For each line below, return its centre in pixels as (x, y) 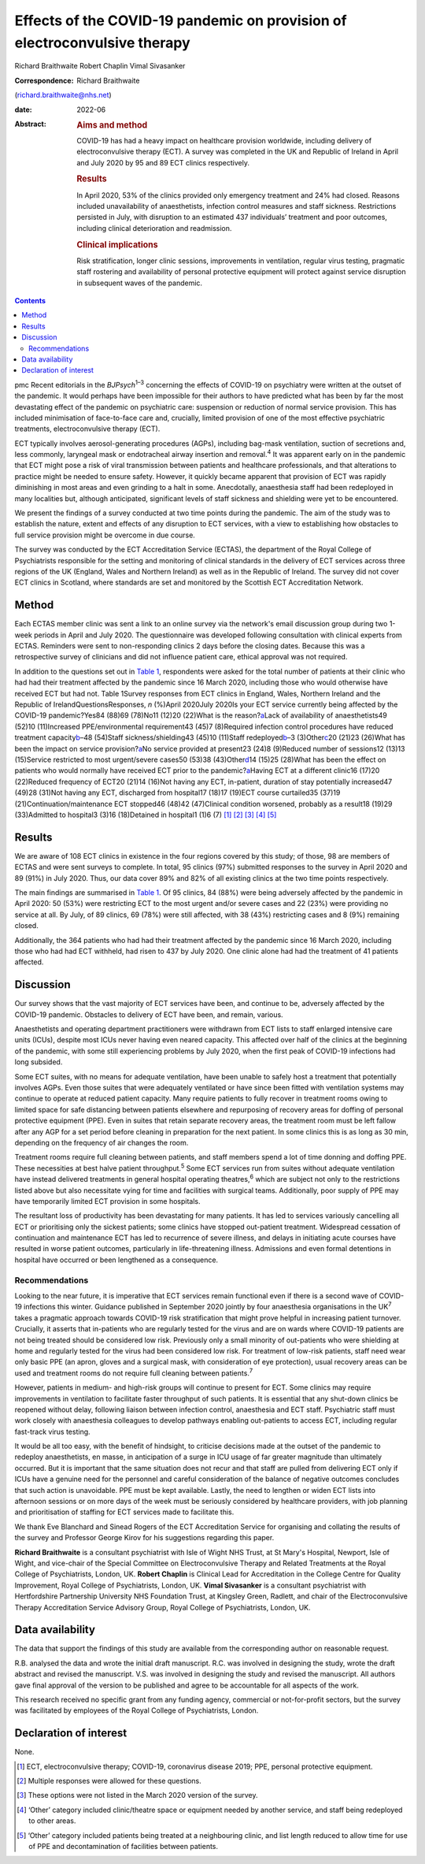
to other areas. (52, 1821)
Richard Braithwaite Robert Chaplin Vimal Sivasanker (100, 66)
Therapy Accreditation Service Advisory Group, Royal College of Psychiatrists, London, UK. (163, 1607)
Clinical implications (117, 244)
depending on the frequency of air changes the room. (102, 1142)
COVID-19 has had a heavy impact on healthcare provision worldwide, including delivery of (224, 140)
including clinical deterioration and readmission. (154, 228)
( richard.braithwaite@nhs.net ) (63, 95)
